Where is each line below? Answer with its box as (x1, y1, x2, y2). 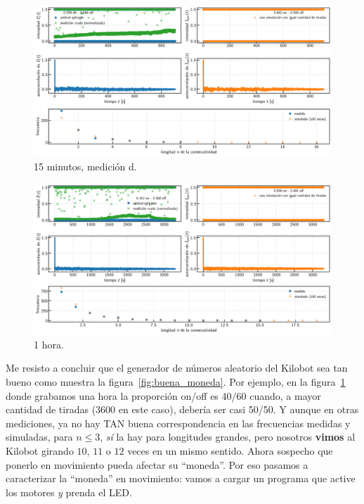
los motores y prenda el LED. (6, 484, 132, 499)
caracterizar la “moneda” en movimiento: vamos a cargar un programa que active (6, 471, 356, 486)
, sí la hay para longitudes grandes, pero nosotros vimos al (100, 429, 356, 444)
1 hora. (34, 336, 64, 351)
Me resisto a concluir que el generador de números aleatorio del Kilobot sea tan (6, 360, 348, 375)
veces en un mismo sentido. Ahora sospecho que (127, 443, 333, 458)
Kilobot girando (6, 443, 74, 458)
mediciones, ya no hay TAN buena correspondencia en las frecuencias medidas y (6, 415, 351, 430)
